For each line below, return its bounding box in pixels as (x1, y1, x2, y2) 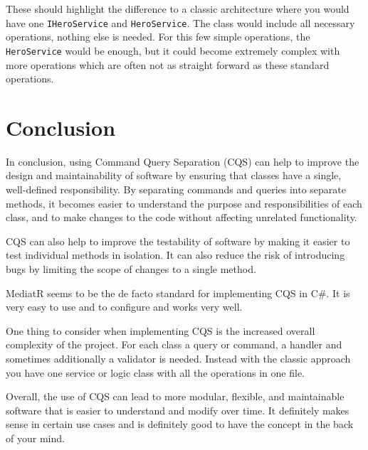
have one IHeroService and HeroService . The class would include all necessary (6, 15, 355, 30)
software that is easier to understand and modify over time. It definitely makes (6, 402, 349, 417)
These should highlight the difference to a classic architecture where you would (6, 1, 349, 16)
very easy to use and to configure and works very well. (6, 299, 243, 314)
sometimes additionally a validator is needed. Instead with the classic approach (6, 350, 351, 365)
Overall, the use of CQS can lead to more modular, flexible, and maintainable (6, 389, 345, 404)
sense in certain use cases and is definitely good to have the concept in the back (6, 417, 354, 432)
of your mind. (6, 430, 65, 445)
